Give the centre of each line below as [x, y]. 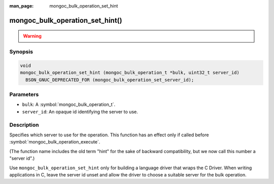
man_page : [22, 6]
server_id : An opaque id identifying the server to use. [80, 112]
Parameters [24, 95]
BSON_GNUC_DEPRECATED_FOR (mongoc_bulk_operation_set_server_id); [110, 80]
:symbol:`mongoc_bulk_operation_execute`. [55, 142]
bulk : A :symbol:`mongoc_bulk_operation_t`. [69, 104]
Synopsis [21, 52]
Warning [32, 36]
